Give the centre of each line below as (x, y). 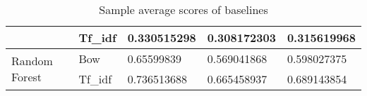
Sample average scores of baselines (183, 9)
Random (32, 61)
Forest (27, 77)
